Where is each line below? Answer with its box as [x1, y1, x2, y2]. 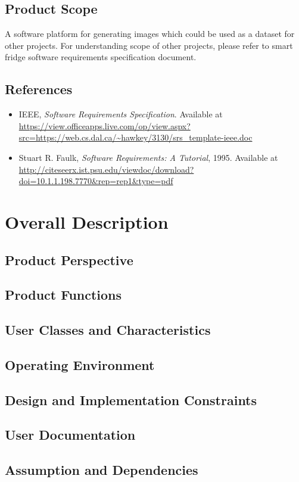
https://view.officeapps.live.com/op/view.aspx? [18, 119, 191, 132]
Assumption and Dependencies [5, 461, 198, 479]
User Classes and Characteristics [5, 321, 211, 339]
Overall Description [5, 209, 169, 234]
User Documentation [5, 425, 136, 444]
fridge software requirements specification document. [5, 51, 197, 63]
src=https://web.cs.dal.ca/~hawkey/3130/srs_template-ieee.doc [18, 131, 253, 144]
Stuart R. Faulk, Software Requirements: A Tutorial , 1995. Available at [18, 151, 278, 163]
